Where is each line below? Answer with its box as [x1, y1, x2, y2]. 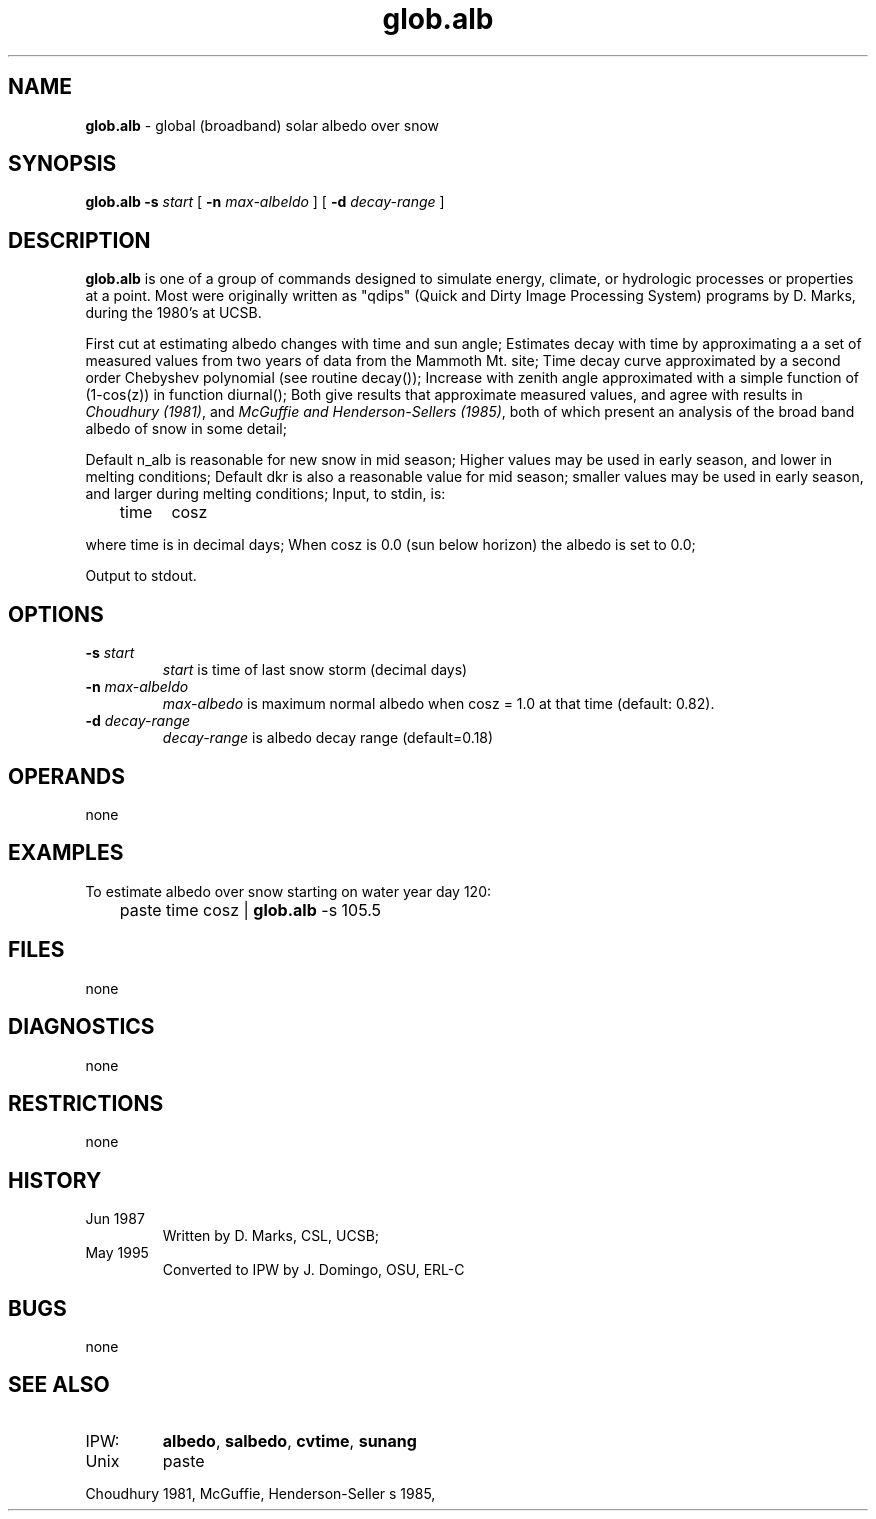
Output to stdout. [85, 567, 197, 585]
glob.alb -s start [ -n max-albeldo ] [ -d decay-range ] [85, 193, 445, 211]
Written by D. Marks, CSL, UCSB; [162, 1227, 380, 1245]
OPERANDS [8, 763, 125, 789]
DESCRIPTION [8, 227, 151, 253]
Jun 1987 [85, 1210, 145, 1228]
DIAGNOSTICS [8, 1014, 155, 1040]
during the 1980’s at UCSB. [85, 304, 262, 322]
